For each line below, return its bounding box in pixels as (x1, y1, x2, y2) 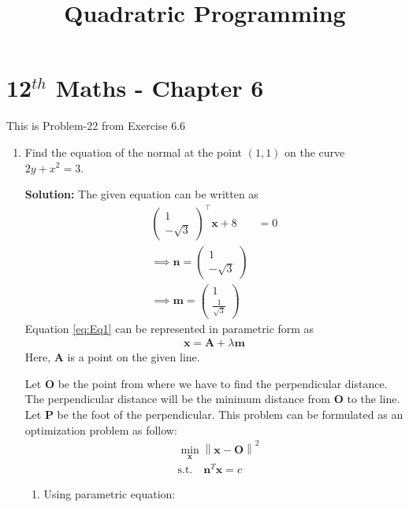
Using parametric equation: (43, 486, 176, 502)
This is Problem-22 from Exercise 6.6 (6, 117, 186, 134)
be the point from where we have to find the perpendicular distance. (58, 375, 388, 391)
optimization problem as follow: (24, 421, 177, 438)
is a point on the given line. (67, 349, 200, 365)
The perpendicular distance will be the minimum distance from (24, 390, 331, 407)
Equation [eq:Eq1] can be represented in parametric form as (24, 320, 314, 336)
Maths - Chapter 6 (55, 72, 264, 104)
